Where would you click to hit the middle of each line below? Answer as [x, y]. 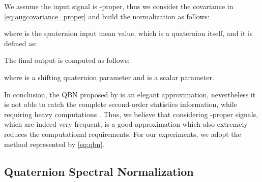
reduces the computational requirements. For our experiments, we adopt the [123, 134]
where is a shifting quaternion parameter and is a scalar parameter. [109, 77]
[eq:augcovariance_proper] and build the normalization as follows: [107, 16]
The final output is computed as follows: [67, 60]
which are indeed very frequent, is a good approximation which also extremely [126, 124]
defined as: [21, 43]
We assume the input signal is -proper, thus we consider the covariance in [119, 6]
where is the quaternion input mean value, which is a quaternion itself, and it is [128, 33]
